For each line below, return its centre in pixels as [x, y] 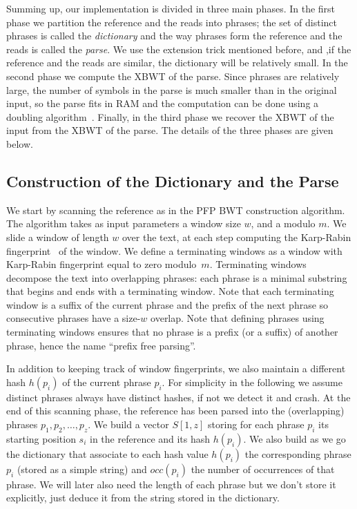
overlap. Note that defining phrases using [238, 318]
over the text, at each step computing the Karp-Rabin [237, 237]
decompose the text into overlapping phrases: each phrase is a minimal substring [177, 277]
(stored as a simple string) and [82, 469]
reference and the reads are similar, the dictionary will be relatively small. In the [177, 63]
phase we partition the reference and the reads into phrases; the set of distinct [172, 22]
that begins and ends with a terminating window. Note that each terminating [170, 291]
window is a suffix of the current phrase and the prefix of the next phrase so [167, 304]
